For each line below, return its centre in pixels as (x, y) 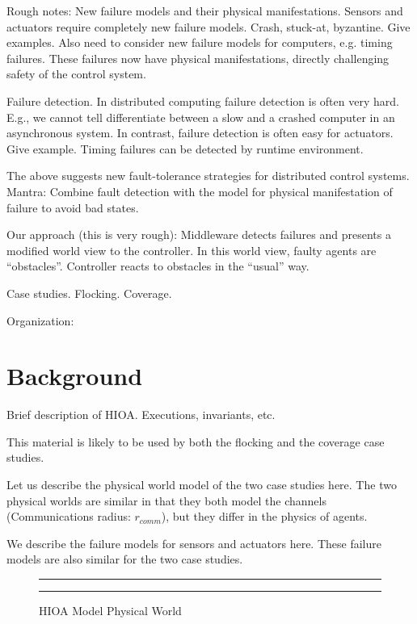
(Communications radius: (69, 516)
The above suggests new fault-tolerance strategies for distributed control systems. (208, 176)
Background (75, 376)
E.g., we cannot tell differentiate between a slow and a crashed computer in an (201, 117)
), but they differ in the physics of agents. (264, 516)
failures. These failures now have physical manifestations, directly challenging (198, 58)
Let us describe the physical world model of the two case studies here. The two (202, 484)
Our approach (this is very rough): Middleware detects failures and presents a (199, 235)
